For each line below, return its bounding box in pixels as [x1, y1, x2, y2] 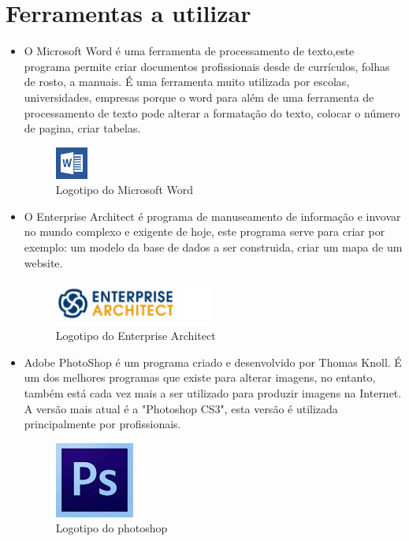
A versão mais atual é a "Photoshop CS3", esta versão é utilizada [24, 400, 338, 416]
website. [24, 254, 63, 270]
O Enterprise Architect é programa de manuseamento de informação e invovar [24, 207, 401, 224]
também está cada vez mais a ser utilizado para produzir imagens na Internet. [24, 384, 402, 401]
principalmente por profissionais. [24, 416, 181, 432]
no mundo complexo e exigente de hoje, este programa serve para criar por [24, 223, 385, 240]
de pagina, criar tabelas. [24, 120, 141, 136]
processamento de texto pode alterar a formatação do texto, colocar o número [24, 104, 400, 121]
